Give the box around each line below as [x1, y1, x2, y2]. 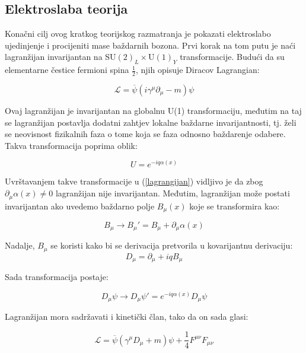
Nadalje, [5, 239, 35, 252]
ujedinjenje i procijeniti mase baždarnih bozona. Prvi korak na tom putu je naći [5, 39, 296, 51]
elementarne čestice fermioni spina [5, 63, 129, 76]
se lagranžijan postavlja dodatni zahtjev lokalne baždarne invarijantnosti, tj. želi [5, 116, 297, 128]
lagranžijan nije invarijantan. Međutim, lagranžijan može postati [55, 187, 290, 199]
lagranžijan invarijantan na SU [5, 50, 116, 63]
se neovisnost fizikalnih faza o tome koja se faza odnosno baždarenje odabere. [5, 128, 286, 140]
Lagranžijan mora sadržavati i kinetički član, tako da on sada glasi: [5, 310, 248, 323]
